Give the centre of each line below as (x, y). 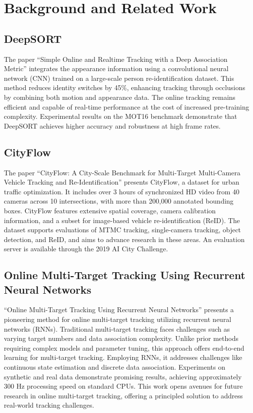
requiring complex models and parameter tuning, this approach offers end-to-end (124, 347)
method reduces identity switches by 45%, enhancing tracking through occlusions (125, 87)
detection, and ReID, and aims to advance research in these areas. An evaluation (124, 239)
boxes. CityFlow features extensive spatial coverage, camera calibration (110, 210)
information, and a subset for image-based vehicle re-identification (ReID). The (122, 220)
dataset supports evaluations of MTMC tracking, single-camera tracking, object (123, 230)
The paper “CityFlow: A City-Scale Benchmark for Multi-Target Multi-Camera (122, 172)
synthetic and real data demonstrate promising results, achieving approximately (123, 376)
